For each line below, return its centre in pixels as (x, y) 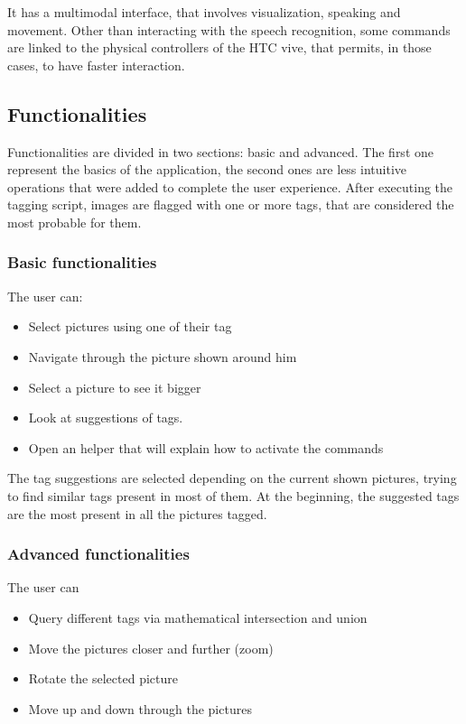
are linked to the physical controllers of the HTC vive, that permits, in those (219, 47)
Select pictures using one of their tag (130, 326)
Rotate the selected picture (103, 678)
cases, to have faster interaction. (96, 65)
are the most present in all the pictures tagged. (137, 513)
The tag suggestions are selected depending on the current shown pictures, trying (232, 478)
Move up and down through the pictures (140, 708)
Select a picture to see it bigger (115, 387)
